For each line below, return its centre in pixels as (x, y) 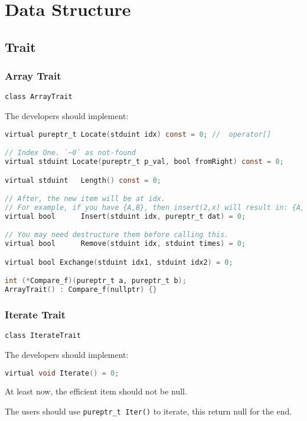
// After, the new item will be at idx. (85, 199)
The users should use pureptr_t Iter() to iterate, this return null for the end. (148, 411)
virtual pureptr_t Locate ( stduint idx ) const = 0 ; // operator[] (138, 134)
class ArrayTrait (39, 97)
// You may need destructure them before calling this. (117, 235)
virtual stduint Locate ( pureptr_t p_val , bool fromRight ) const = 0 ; (144, 162)
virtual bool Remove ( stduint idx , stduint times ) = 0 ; (125, 244)
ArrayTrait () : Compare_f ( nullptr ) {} (81, 290)
